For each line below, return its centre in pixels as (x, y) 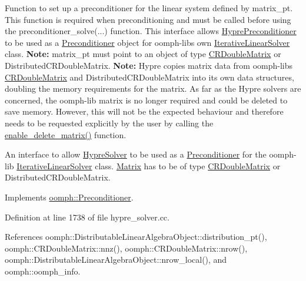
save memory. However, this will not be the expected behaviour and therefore (144, 111)
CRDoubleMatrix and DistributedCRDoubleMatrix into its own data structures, (149, 77)
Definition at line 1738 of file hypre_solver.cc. (87, 217)
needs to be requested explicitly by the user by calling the (109, 123)
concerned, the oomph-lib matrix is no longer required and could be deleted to (146, 100)
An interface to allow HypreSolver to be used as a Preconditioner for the (136, 154)
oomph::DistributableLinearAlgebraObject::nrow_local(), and (116, 260)
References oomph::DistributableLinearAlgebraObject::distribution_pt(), (136, 237)
